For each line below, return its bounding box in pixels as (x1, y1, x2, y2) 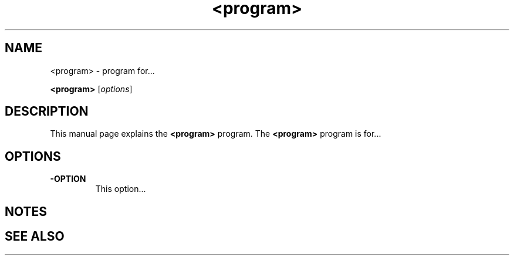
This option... (95, 184, 146, 194)
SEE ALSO (5, 229, 65, 244)
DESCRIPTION (5, 104, 89, 119)
